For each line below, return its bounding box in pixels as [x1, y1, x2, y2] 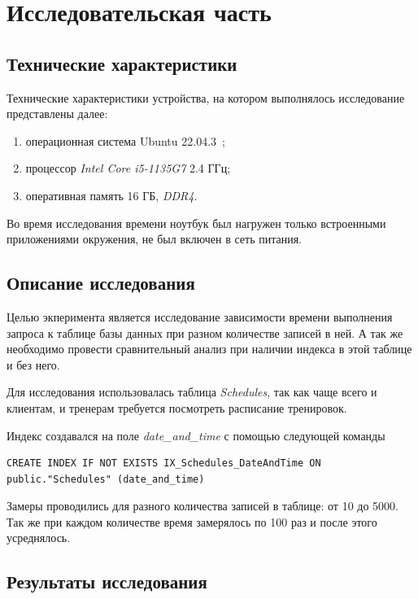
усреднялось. [7, 529, 71, 546]
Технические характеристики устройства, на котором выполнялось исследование [7, 89, 405, 106]
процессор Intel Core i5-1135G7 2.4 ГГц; [25, 160, 231, 177]
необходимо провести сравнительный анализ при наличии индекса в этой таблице [7, 340, 412, 357]
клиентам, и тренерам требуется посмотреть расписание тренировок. [7, 399, 347, 416]
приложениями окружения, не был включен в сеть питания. [7, 230, 302, 247]
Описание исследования [7, 270, 195, 295]
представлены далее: [7, 105, 108, 122]
